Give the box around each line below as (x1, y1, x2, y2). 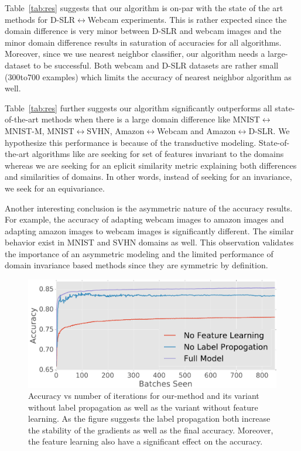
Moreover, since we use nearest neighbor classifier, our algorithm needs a (5, 47, 265, 60)
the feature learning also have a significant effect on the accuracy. (28, 435, 263, 447)
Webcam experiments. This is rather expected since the (87, 13, 287, 25)
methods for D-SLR (5, 13, 76, 25)
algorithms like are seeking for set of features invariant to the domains (32, 148, 284, 160)
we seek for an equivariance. (5, 182, 105, 194)
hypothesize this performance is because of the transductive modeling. (5, 136, 256, 148)
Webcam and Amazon (157, 124, 236, 136)
